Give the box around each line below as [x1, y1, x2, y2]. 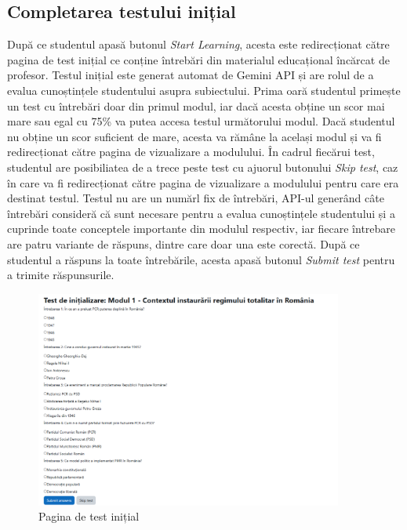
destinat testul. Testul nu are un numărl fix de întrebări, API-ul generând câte [7, 190, 384, 206]
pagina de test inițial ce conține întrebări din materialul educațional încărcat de [7, 51, 390, 67]
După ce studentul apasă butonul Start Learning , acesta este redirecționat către [7, 36, 390, 53]
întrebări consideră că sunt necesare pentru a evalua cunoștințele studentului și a [7, 205, 395, 221]
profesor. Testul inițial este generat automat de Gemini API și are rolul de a [7, 67, 374, 83]
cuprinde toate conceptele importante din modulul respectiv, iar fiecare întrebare [7, 220, 396, 237]
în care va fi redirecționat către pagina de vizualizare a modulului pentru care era [7, 174, 399, 191]
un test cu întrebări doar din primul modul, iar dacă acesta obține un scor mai [7, 97, 385, 114]
